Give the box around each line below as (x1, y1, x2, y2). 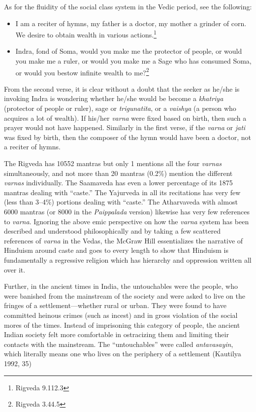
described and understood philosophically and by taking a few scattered (4, 226, 221, 236)
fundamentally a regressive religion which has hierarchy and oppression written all (4, 254, 252, 265)
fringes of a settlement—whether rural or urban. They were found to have (4, 300, 226, 310)
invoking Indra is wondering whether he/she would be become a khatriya (4, 93, 224, 103)
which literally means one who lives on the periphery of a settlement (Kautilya (4, 348, 241, 359)
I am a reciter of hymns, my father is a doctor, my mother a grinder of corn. (15, 18, 247, 28)
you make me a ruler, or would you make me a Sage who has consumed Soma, (15, 56, 252, 66)
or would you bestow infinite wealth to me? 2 (15, 66, 149, 77)
